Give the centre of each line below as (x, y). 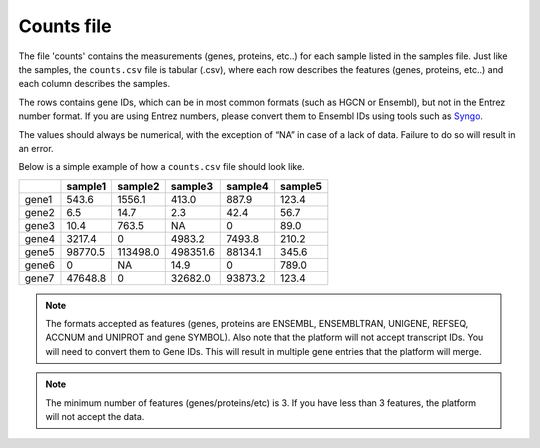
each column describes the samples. (94, 84)
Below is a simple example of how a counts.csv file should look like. (161, 167)
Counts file (65, 26)
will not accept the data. (95, 417)
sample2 (138, 186)
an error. (36, 148)
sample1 (86, 186)
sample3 (192, 186)
